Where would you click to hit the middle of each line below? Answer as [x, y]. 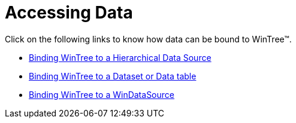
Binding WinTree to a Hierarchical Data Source [120, 57]
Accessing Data [69, 13]
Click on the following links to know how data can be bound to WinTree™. [148, 39]
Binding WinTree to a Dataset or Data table [113, 76]
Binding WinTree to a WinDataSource [102, 94]
